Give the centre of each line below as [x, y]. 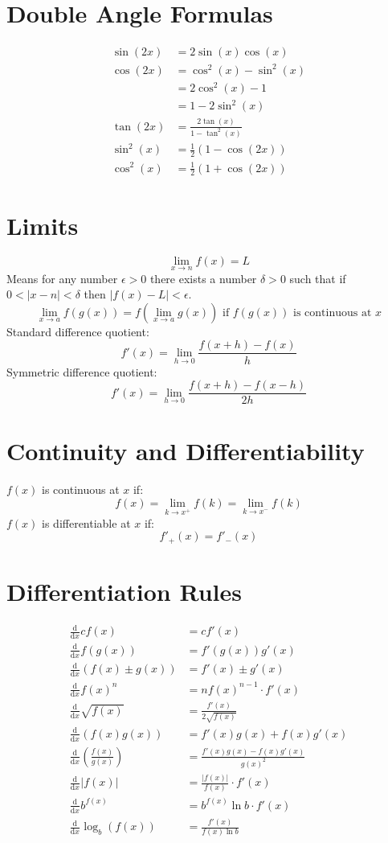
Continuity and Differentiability [186, 451]
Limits [43, 225]
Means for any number [62, 278]
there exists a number [203, 278]
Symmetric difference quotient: [82, 371]
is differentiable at [86, 522]
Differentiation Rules [125, 591]
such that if [318, 278]
